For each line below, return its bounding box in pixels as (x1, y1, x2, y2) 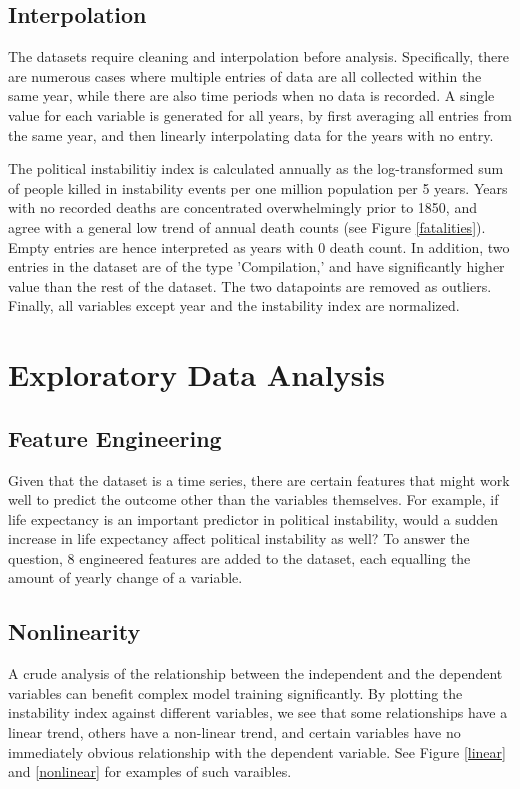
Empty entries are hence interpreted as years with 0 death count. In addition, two (8, 236, 510, 257)
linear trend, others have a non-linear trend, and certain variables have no (8, 722, 461, 743)
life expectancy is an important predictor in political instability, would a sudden (8, 508, 499, 529)
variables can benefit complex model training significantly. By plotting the (8, 682, 463, 703)
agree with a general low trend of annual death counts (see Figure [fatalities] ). (8, 216, 486, 237)
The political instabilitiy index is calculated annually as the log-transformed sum (8, 158, 504, 179)
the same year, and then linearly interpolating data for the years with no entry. (8, 124, 494, 145)
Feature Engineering (8, 422, 222, 453)
